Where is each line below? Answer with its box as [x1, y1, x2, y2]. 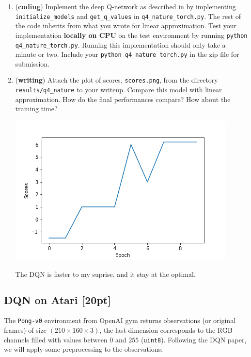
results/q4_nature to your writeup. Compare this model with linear [15, 85, 222, 95]
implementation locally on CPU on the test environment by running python [15, 30, 248, 40]
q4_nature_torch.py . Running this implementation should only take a [15, 39, 226, 50]
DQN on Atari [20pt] [4, 292, 111, 307]
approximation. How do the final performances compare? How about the [15, 94, 231, 104]
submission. [15, 58, 50, 68]
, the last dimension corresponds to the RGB [99, 324, 233, 335]
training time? [15, 103, 58, 114]
